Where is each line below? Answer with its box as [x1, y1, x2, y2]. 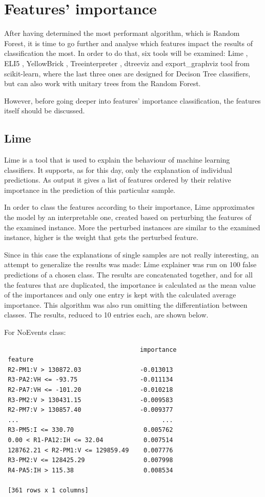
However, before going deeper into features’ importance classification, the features [4, 95, 261, 106]
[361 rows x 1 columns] [8, 486, 89, 494]
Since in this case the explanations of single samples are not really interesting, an [4, 249, 259, 260]
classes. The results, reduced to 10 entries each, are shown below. [4, 309, 209, 320]
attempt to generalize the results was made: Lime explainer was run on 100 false [4, 259, 257, 270]
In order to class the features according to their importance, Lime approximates [4, 202, 255, 212]
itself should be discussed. [4, 105, 85, 116]
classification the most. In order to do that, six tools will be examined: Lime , [4, 48, 248, 58]
